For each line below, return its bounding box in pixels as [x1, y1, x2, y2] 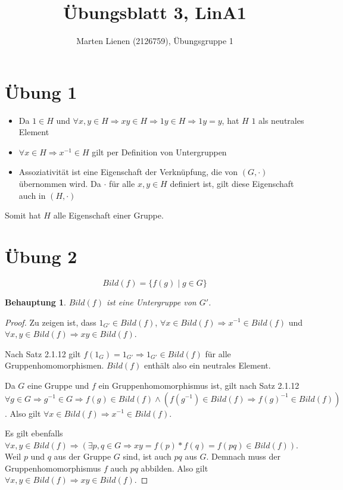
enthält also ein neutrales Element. [144, 359, 271, 372]
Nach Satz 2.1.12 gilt [5, 347, 81, 360]
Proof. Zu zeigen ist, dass [5, 316, 96, 328]
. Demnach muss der [206, 450, 280, 463]
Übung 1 [5, 79, 77, 104]
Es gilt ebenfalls [5, 427, 63, 439]
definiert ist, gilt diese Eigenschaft [170, 177, 294, 190]
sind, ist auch [123, 450, 171, 463]
